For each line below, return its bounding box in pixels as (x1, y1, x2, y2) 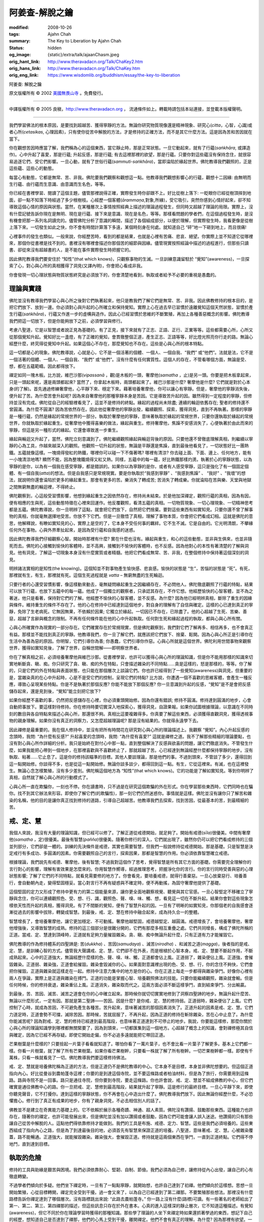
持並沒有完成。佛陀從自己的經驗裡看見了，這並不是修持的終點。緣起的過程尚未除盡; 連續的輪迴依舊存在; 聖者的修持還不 (9, 400, 250, 406)
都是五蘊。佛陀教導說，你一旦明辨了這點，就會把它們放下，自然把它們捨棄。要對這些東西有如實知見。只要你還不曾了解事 (9, 506, 253, 512)
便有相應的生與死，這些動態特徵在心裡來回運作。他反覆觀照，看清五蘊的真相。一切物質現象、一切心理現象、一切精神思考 (9, 500, 253, 505)
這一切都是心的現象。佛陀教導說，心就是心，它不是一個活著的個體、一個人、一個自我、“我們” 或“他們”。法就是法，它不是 (9, 349, 254, 355)
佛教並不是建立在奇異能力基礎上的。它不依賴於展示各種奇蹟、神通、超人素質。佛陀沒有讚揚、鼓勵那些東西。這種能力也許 (9, 1107, 253, 1113)
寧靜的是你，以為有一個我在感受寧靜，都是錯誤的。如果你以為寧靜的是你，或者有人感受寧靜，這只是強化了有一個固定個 (9, 463, 249, 469)
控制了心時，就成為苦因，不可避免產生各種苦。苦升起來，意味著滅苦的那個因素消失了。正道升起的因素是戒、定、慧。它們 (9, 1004, 253, 1010)
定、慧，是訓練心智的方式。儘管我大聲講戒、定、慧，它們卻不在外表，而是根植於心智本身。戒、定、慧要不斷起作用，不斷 (9, 948, 253, 954)
